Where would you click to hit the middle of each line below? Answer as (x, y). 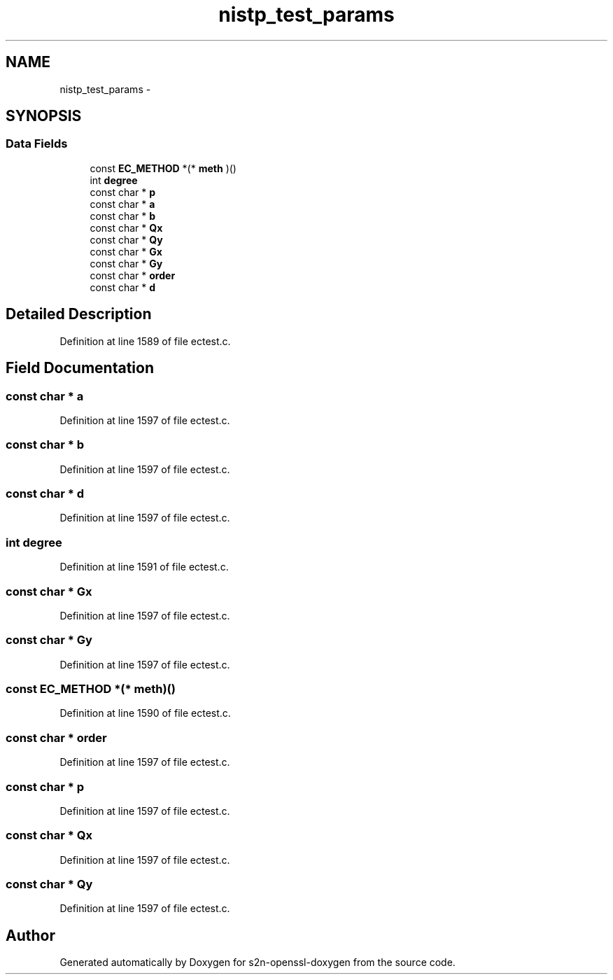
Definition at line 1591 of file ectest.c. (144, 567)
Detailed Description (79, 314)
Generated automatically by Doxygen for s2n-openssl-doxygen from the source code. (258, 962)
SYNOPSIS (44, 116)
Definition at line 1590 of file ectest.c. (145, 713)
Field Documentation (80, 368)
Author (30, 935)
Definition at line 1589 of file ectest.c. (145, 341)
